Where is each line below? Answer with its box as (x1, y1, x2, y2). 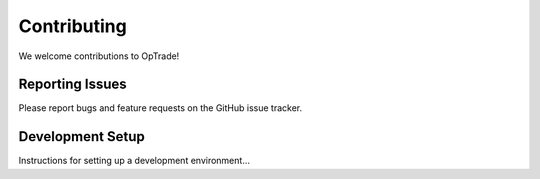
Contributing (18, 15, 127, 37)
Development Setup (18, 128, 145, 145)
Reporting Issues (18, 76, 127, 93)
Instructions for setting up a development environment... (18, 155, 250, 167)
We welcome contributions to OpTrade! (18, 50, 180, 62)
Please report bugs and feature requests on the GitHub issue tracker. (18, 102, 303, 114)
